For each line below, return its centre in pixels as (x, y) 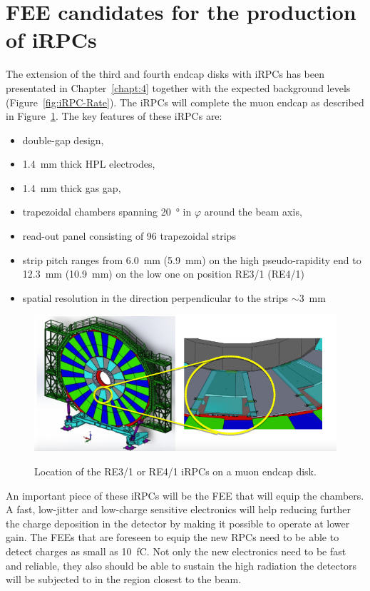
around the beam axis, (253, 212)
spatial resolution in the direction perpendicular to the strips (155, 297)
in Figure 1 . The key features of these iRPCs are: (114, 116)
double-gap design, (63, 140)
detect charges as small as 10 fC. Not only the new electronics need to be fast (176, 551)
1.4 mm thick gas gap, (72, 187)
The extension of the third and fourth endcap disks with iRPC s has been (165, 74)
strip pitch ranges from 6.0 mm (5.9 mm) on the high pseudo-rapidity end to (192, 259)
